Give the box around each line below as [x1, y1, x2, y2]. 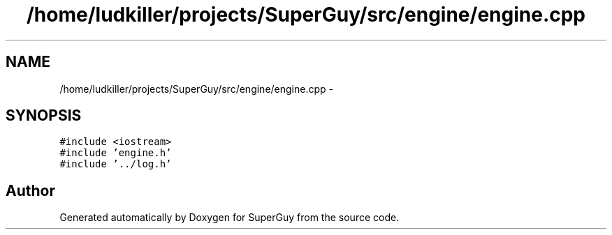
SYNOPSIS [6, 107, 82, 125]
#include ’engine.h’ [59, 147, 172, 159]
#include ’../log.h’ [59, 158, 172, 170]
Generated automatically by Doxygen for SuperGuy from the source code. [59, 211, 400, 224]
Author [6, 181, 55, 199]
